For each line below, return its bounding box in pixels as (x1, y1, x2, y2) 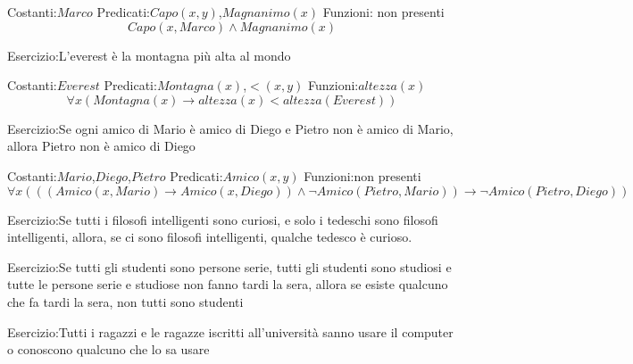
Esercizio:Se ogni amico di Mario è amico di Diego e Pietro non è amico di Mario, (7, 119, 454, 137)
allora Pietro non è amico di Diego (7, 136, 196, 155)
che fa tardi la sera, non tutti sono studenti (7, 292, 244, 310)
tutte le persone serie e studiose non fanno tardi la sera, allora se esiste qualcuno (7, 275, 448, 294)
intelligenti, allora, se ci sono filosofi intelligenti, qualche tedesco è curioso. (7, 227, 412, 246)
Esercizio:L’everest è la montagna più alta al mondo (7, 45, 291, 64)
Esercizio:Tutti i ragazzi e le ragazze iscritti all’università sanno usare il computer (7, 322, 454, 341)
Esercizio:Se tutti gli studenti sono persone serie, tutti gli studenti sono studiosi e (7, 257, 452, 276)
